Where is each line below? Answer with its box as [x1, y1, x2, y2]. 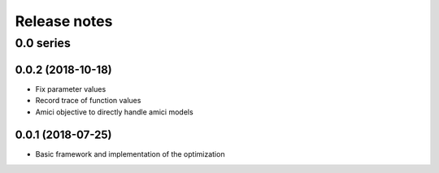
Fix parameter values [35, 84, 106, 93]
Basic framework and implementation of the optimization [35, 149, 225, 159]
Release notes [15, 12, 113, 30]
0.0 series [15, 36, 71, 50]
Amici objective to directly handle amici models [35, 106, 194, 117]
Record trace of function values [35, 96, 141, 106]
